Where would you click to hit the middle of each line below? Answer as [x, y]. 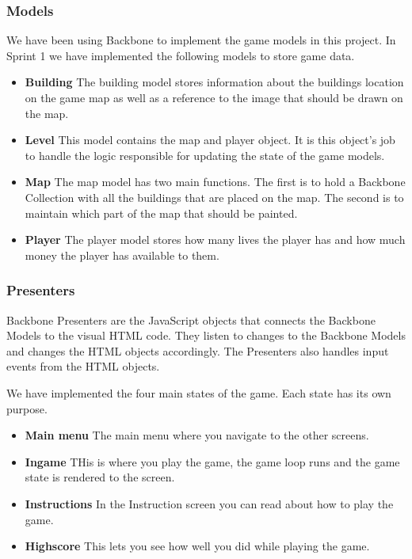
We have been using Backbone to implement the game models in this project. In [201, 40]
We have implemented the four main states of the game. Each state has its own [199, 392]
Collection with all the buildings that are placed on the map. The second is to [214, 197]
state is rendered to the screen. [100, 477]
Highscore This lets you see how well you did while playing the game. [197, 546]
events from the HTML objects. [83, 366]
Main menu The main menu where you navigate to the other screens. [197, 435]
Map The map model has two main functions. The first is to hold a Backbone [215, 182]
